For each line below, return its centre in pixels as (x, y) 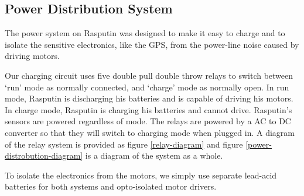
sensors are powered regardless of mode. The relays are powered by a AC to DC (148, 121)
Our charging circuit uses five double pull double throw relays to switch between (149, 75)
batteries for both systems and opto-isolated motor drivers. (111, 186)
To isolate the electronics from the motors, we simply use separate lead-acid (141, 175)
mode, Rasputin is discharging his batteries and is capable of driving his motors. (149, 98)
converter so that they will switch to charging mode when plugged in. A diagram (150, 132)
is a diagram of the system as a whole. (154, 155)
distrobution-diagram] (44, 155)
